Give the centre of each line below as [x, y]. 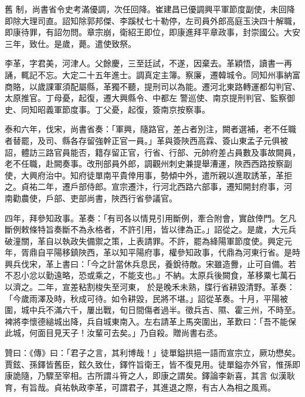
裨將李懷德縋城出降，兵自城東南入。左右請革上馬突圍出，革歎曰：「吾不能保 [150, 321]
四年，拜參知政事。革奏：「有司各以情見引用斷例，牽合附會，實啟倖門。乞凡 [150, 218]
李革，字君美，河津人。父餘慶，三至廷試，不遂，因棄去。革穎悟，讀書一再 [148, 63]
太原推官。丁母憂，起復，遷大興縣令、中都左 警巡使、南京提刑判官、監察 [146, 98]
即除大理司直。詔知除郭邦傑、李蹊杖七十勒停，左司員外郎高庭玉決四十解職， [152, 20]
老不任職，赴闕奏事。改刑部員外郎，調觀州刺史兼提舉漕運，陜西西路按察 [144, 164]
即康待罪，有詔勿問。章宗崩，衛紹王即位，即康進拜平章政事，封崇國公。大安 [152, 32]
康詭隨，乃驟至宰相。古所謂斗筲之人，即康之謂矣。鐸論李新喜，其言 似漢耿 [150, 376]
